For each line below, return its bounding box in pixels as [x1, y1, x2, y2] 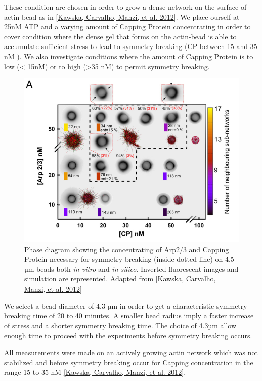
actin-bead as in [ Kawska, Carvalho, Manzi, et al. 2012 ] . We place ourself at [4, 11, 240, 22]
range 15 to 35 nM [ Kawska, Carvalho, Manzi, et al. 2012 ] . [4, 367, 186, 377]
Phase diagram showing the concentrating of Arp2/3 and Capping [24, 244, 229, 254]
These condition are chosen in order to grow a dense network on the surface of [4, 2, 247, 12]
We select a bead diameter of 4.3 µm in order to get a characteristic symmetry [4, 300, 247, 311]
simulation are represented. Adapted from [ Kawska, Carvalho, [24, 273, 216, 284]
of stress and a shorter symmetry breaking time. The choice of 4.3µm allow [4, 320, 237, 330]
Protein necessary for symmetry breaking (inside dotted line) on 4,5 [24, 254, 234, 264]
